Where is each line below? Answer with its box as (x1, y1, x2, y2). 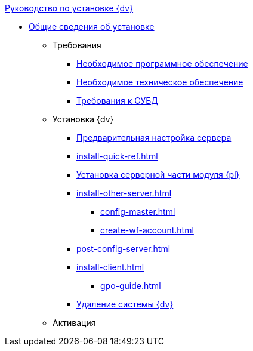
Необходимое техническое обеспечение (76, 77, 243, 87)
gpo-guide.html (100, 281, 161, 291)
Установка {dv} (53, 114, 114, 124)
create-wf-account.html (100, 225, 194, 235)
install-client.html (76, 262, 144, 272)
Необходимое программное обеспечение (76, 59, 248, 69)
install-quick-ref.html (76, 151, 158, 161)
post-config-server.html (76, 244, 171, 254)
